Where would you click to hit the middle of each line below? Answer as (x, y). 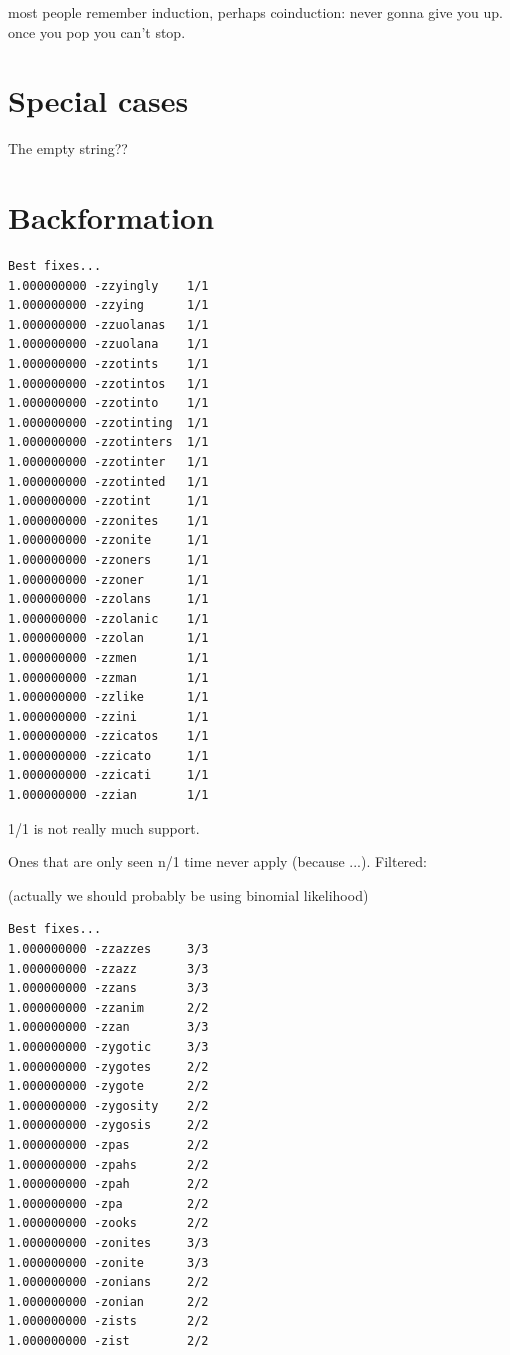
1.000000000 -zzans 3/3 (108, 988)
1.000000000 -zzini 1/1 (108, 716)
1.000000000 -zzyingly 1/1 (108, 285)
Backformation (111, 217)
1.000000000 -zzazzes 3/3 (108, 949)
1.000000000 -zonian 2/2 (108, 1301)
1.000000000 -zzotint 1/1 (108, 501)
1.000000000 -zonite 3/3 (108, 1262)
